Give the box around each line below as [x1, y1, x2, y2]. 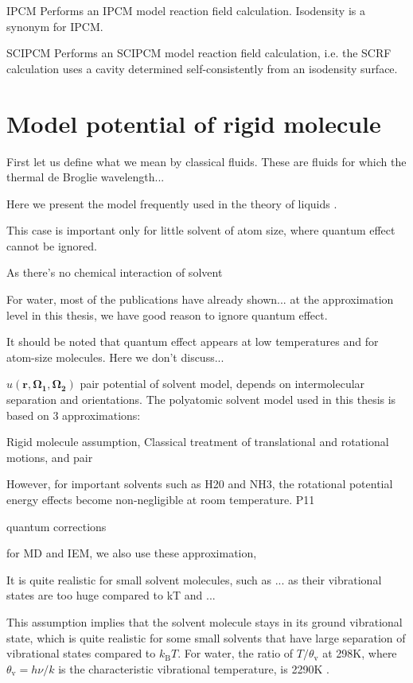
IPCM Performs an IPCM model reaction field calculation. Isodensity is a [6, 2, 365, 18]
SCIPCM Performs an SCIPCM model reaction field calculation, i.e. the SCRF [6, 45, 392, 61]
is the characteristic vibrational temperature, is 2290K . [58, 660, 329, 677]
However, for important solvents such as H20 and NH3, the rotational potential [6, 475, 393, 492]
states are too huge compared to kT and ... [6, 587, 216, 603]
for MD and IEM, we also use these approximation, [6, 545, 257, 561]
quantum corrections [6, 518, 107, 534]
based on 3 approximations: [6, 406, 141, 423]
